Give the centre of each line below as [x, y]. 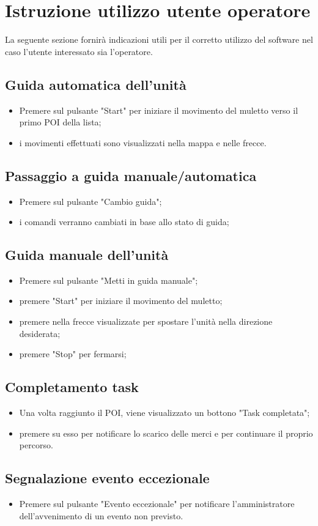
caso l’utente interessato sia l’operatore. [79, 51]
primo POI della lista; [60, 122]
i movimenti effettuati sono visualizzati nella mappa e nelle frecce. [143, 142]
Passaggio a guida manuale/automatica [131, 175]
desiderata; [40, 333]
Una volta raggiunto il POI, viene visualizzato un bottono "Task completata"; [165, 413]
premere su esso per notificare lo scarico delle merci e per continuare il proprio [166, 433]
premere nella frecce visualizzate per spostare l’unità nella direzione [146, 321]
